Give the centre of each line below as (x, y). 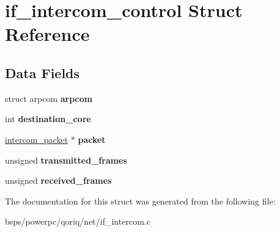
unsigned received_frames (58, 180)
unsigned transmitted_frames (66, 160)
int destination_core (48, 119)
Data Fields (42, 72)
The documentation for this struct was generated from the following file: (140, 201)
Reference (47, 34)
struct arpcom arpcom (49, 98)
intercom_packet (37, 139)
